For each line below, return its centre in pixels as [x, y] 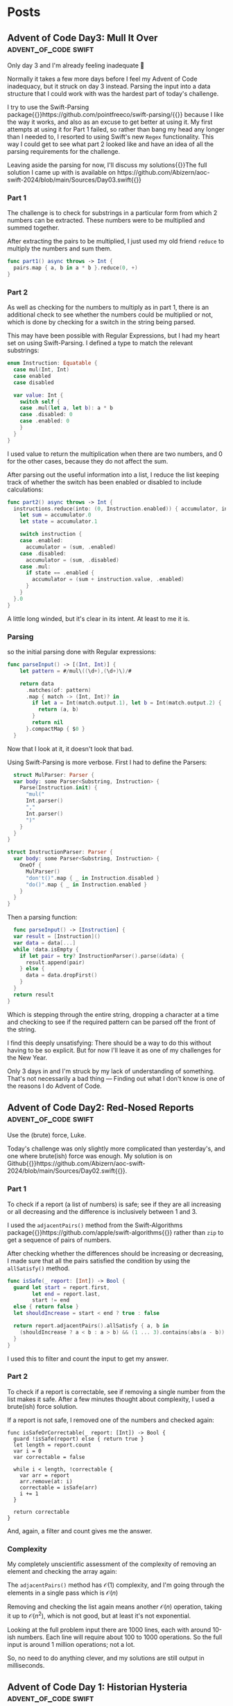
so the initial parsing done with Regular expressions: [82, 652]
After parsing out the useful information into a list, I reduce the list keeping [113, 475]
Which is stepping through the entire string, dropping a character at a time [113, 1014]
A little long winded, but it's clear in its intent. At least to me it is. [98, 618]
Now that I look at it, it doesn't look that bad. [70, 748]
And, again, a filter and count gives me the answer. [80, 1531]
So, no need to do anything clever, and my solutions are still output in [106, 1658]
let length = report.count [52, 1445]
